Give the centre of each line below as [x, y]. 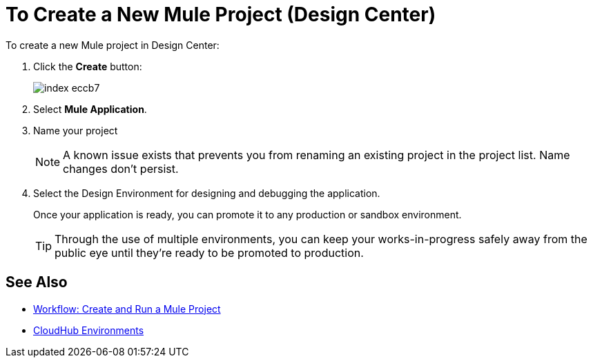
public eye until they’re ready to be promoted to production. [209, 252]
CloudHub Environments [89, 330]
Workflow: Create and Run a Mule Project [127, 309]
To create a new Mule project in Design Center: [113, 45]
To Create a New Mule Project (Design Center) [221, 14]
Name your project [76, 130]
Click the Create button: [88, 66]
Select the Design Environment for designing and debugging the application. [207, 193]
